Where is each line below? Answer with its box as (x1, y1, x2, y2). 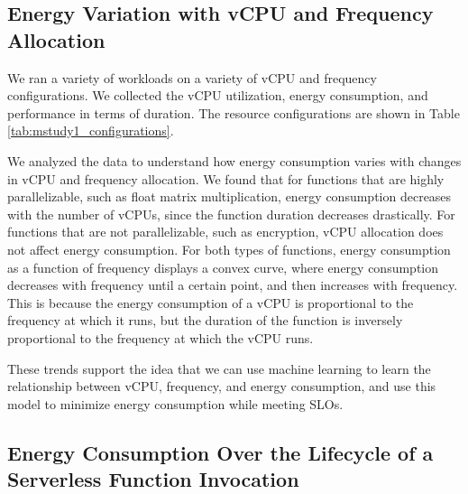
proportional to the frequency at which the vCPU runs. (7, 328, 314, 347)
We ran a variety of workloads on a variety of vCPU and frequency (7, 68, 377, 87)
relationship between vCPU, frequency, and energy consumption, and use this (7, 377, 436, 396)
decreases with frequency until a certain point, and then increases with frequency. (7, 275, 458, 294)
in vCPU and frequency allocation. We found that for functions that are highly (7, 169, 445, 188)
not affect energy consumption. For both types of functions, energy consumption (7, 239, 451, 258)
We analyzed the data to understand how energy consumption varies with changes (7, 151, 462, 170)
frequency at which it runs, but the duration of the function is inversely (7, 311, 403, 330)
